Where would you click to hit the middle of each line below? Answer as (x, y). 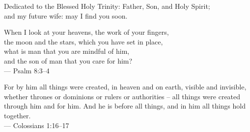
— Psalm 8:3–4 (27, 70)
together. (17, 115)
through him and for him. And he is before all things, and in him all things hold (125, 106)
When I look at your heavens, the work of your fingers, (86, 32)
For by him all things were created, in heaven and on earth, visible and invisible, (125, 87)
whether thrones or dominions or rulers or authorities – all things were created (122, 96)
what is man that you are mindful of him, (67, 51)
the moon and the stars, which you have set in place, (83, 41)
